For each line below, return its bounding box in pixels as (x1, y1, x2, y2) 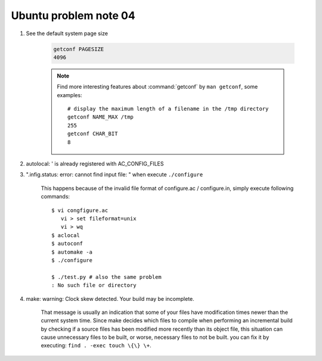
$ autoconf (51, 240, 83, 247)
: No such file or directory (51, 282, 137, 289)
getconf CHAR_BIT (67, 130, 118, 137)
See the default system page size (26, 30, 109, 37)
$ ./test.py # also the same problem (51, 273, 162, 280)
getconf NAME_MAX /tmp (67, 114, 134, 120)
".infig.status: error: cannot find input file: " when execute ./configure (26, 171, 203, 178)
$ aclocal (51, 232, 80, 238)
